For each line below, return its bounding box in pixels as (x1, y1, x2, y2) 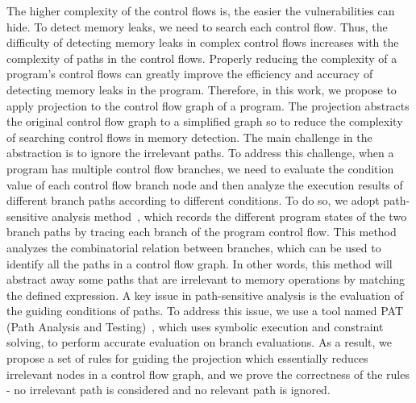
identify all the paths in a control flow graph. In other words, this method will (6, 255, 393, 272)
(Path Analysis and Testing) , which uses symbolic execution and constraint (6, 318, 384, 334)
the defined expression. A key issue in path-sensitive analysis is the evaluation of (6, 286, 404, 303)
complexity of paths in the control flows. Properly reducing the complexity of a (6, 49, 397, 66)
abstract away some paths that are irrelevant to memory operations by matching (6, 271, 406, 288)
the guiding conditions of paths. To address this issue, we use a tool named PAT (6, 302, 404, 319)
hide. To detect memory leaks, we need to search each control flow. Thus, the (6, 18, 388, 35)
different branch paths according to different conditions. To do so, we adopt (6, 192, 380, 209)
